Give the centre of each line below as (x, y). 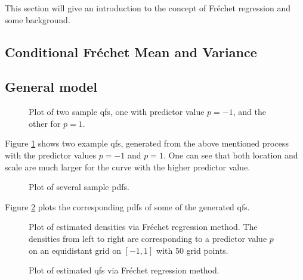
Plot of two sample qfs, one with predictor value (117, 112)
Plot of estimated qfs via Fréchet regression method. (124, 270)
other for (45, 123)
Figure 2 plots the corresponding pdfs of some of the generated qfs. (127, 206)
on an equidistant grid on (75, 250)
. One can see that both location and (231, 155)
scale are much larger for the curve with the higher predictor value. (128, 167)
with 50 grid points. (192, 250)
